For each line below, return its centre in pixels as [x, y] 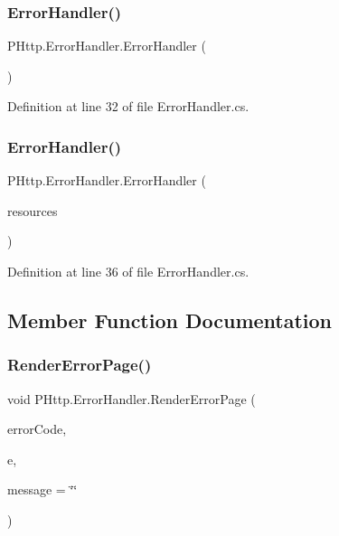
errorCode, [37, 429]
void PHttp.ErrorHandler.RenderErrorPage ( [132, 398]
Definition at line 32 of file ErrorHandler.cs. [128, 106]
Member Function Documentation [170, 320]
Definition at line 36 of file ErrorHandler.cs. [128, 271]
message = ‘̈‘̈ [42, 489]
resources [33, 210]
